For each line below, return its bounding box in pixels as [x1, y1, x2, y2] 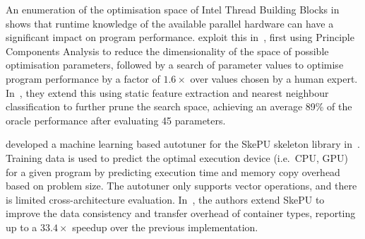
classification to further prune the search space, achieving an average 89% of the [6, 99, 352, 114]
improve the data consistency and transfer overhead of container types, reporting [6, 206, 356, 221]
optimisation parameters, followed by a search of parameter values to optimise [6, 57, 344, 72]
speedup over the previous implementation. [72, 219, 258, 234]
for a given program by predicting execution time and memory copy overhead [6, 164, 340, 179]
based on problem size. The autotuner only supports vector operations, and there [6, 178, 357, 193]
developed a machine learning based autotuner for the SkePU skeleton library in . [6, 136, 360, 151]
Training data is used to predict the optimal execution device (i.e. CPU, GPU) [6, 150, 348, 165]
